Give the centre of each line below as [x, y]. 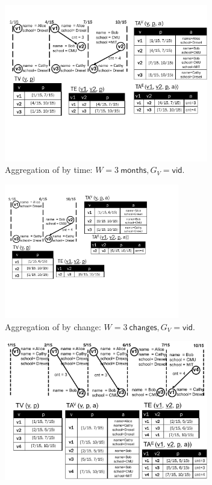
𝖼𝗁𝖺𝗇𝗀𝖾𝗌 [143, 327]
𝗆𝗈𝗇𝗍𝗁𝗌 [134, 171]
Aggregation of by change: [53, 326]
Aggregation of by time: [49, 170]
